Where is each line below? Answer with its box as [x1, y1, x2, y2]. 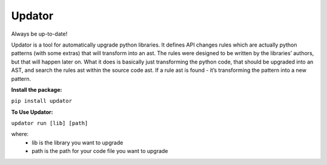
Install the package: [11, 86, 62, 93]
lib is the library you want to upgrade [31, 139, 124, 146]
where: [11, 131, 29, 138]
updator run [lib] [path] [11, 120, 88, 127]
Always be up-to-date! [11, 30, 68, 37]
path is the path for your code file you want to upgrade [31, 147, 168, 155]
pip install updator [11, 97, 73, 105]
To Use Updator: [11, 108, 53, 115]
